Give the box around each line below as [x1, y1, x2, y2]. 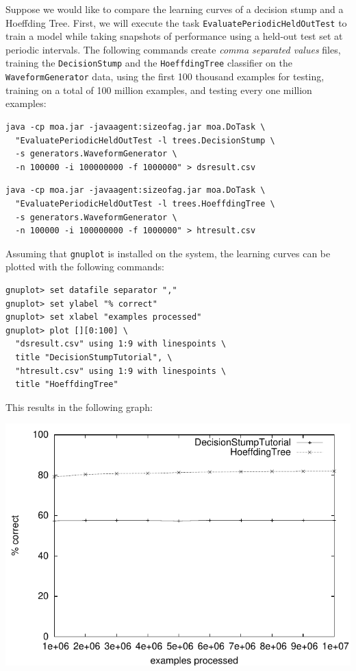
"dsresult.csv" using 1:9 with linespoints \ [15, 339, 227, 349]
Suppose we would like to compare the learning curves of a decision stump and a [5, 2, 344, 16]
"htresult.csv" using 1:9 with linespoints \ [15, 366, 227, 376]
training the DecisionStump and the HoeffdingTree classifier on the [5, 56, 292, 70]
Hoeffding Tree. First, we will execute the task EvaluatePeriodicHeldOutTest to [5, 15, 347, 30]
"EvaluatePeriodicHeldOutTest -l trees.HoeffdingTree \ [15, 198, 275, 209]
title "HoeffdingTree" [15, 379, 118, 390]
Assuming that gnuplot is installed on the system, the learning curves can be [5, 246, 331, 260]
